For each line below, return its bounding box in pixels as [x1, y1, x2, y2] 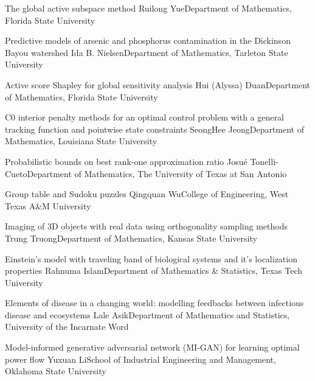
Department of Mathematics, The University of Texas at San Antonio [27, 167, 287, 180]
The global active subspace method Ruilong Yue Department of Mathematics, [5, 2, 292, 14]
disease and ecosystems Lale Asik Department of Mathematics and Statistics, [5, 308, 290, 321]
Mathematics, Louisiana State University [5, 135, 157, 147]
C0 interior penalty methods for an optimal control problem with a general [5, 111, 284, 124]
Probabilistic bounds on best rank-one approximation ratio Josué [5, 155, 247, 167]
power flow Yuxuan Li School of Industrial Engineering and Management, [5, 352, 276, 365]
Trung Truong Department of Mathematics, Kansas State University [5, 231, 257, 244]
